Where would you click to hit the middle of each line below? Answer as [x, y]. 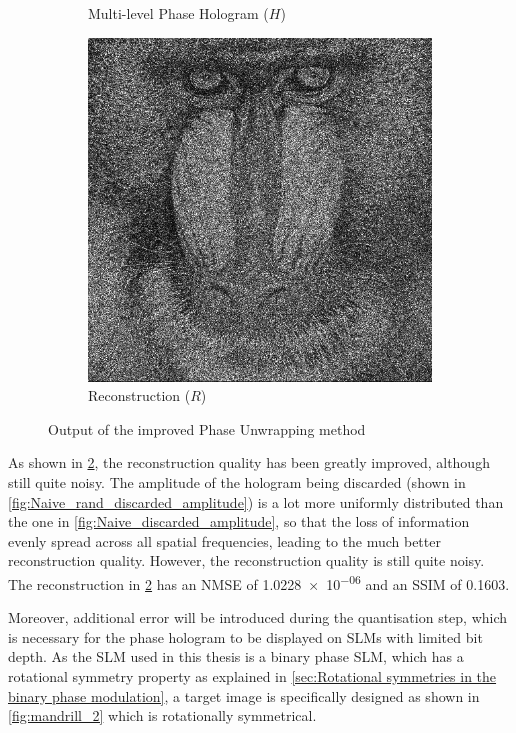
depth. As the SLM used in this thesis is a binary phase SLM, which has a [236, 656]
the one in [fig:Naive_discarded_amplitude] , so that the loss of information [239, 521]
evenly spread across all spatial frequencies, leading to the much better [224, 540]
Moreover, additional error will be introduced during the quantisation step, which [258, 617]
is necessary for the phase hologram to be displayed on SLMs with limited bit [245, 636]
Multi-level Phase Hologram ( [178, 13]
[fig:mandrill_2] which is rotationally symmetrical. [162, 715]
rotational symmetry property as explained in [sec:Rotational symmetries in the [252, 675]
